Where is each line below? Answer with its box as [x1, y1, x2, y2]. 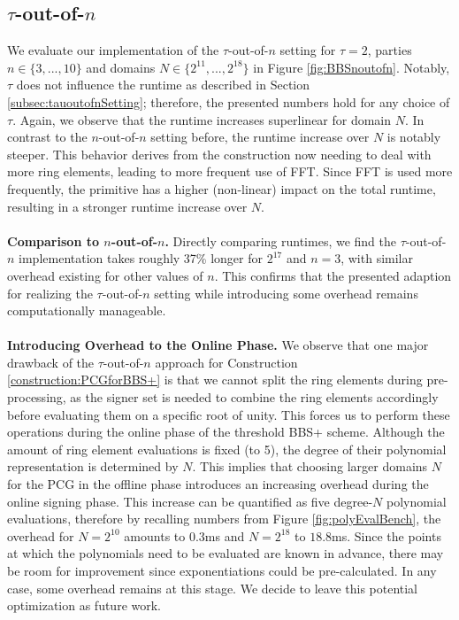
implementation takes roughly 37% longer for [19, 249, 263, 267]
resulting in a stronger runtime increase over [7, 197, 248, 215]
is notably [386, 128, 441, 146]
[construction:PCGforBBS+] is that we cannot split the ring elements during [7, 370, 423, 389]
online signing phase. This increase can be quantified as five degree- [7, 492, 373, 510]
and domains [86, 58, 156, 76]
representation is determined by [7, 457, 179, 476]
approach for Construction [155, 353, 298, 371]
